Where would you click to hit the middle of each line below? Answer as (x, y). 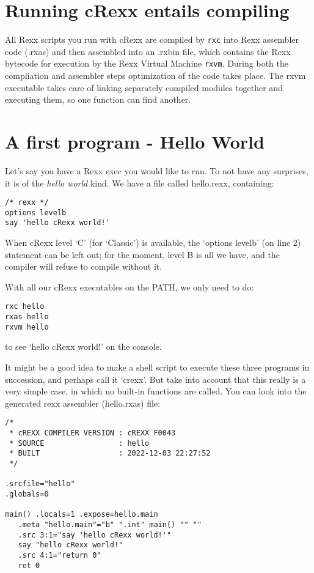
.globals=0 (27, 494)
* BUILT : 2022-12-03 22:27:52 (110, 453)
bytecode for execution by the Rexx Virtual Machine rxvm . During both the (147, 63)
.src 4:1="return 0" (60, 555)
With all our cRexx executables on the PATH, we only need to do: (130, 286)
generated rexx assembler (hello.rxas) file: (82, 403)
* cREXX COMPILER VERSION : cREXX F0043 (93, 433)
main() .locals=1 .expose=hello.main (82, 515)
